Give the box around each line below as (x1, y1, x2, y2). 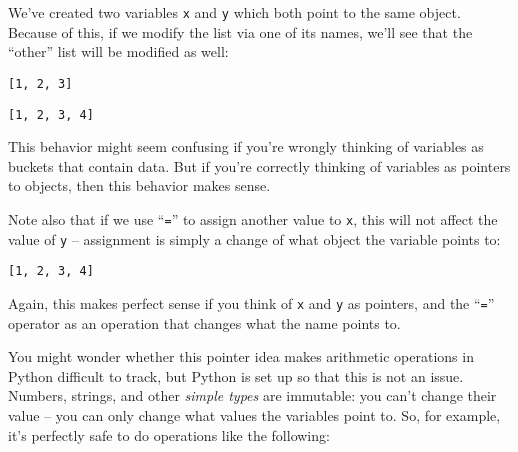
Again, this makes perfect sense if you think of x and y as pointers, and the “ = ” (8, 292, 495, 313)
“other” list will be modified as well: (8, 41, 229, 62)
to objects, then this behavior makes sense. (8, 175, 271, 196)
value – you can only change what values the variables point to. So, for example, (8, 404, 501, 425)
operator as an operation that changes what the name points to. (8, 312, 401, 333)
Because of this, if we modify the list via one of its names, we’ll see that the (8, 21, 473, 42)
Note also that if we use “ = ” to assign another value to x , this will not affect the (8, 208, 498, 229)
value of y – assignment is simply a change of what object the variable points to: (8, 228, 501, 249)
